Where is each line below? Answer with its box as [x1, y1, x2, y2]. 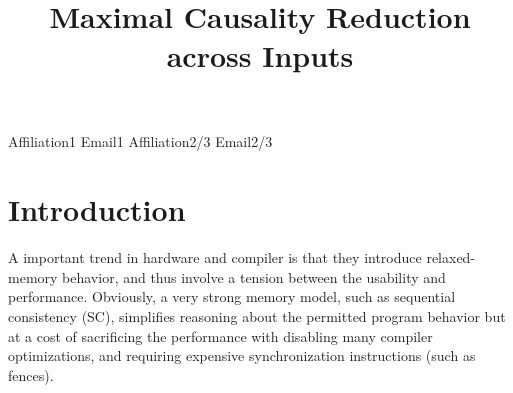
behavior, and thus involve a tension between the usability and [62, 266, 446, 287]
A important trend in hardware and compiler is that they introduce [8, 247, 422, 268]
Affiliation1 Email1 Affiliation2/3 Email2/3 [8, 130, 273, 151]
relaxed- [426, 247, 476, 268]
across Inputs [166, 35, 354, 76]
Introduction [8, 189, 186, 230]
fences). [8, 364, 54, 385]
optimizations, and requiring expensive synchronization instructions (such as [8, 345, 476, 366]
